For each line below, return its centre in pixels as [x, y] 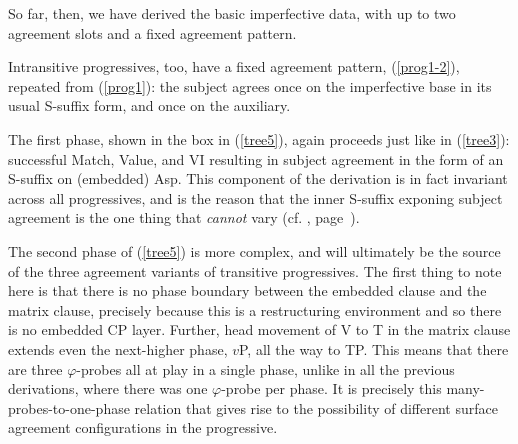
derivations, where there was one [108, 388]
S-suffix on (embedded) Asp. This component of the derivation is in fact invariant [258, 178]
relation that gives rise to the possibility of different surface [316, 407]
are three [35, 368]
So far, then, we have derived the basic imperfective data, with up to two [232, 13]
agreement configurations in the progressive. [143, 427]
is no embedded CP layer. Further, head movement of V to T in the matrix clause [259, 329]
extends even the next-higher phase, [118, 348]
